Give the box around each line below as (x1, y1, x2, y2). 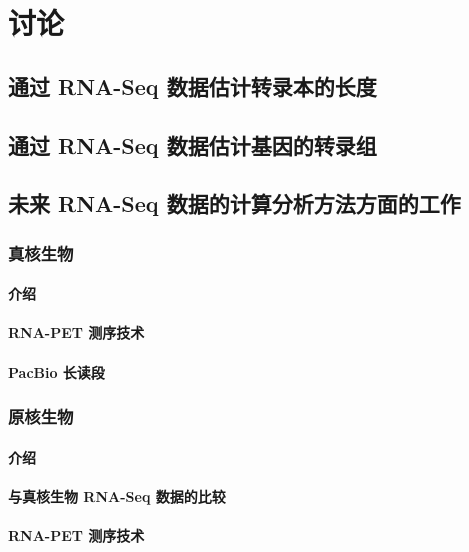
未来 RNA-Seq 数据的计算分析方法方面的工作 (8, 188, 461, 219)
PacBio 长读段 (8, 361, 105, 382)
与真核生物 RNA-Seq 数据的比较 (8, 485, 226, 506)
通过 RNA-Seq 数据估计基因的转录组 (8, 129, 377, 160)
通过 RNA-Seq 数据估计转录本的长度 (8, 70, 377, 101)
